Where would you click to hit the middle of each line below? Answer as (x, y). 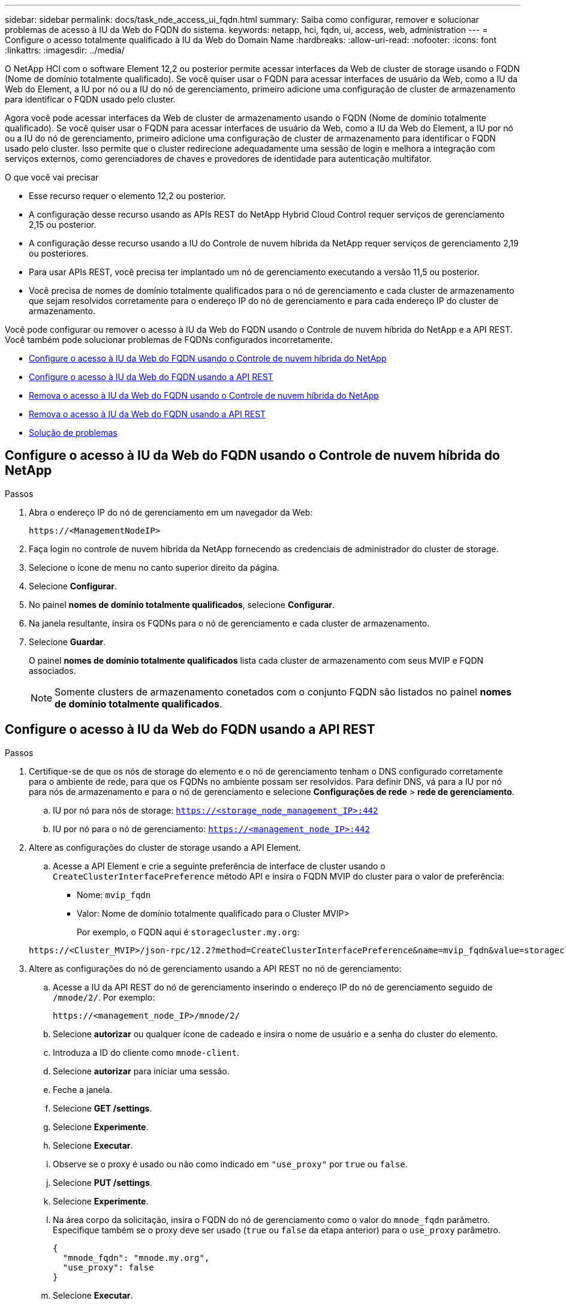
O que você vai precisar (52, 177)
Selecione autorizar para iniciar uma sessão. (141, 1071)
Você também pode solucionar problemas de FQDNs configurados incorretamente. (169, 340)
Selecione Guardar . (67, 642)
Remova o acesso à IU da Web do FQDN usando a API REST (147, 414)
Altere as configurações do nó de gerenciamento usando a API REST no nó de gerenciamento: (215, 968)
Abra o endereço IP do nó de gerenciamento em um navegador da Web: (171, 512)
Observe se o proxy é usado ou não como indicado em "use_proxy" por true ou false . (230, 1164)
